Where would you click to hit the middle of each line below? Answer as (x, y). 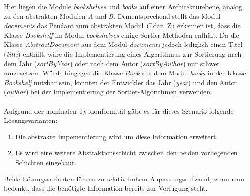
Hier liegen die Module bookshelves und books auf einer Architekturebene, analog (123, 6)
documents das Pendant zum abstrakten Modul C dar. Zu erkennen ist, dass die (122, 25)
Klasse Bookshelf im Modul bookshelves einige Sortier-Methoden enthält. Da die (122, 35)
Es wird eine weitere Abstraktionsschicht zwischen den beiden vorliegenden (126, 153)
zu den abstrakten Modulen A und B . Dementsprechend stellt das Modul (112, 16)
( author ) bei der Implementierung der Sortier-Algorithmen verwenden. (108, 92)
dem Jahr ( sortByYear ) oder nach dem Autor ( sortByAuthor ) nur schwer (112, 63)
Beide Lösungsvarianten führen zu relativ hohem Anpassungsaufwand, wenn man (124, 178)
